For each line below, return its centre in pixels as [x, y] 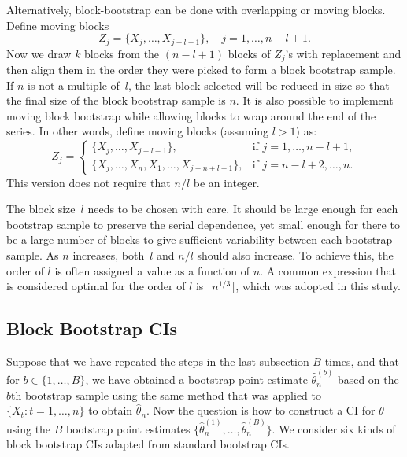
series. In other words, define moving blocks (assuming [138, 131]
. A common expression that [328, 270]
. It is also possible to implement [314, 100]
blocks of [249, 53]
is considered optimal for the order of [96, 286]
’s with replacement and [343, 53]
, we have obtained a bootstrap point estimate [196, 380]
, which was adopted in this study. [318, 286]
